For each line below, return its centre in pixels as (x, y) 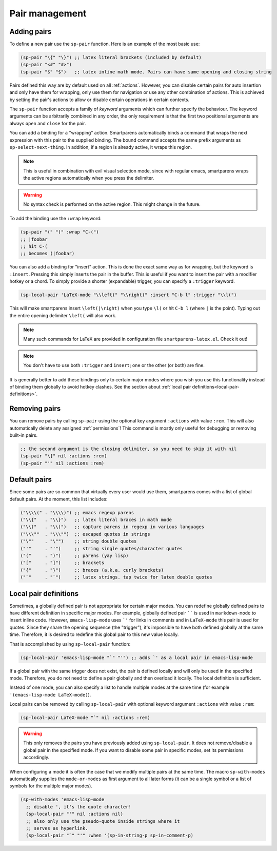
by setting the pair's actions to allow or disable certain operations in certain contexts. (100, 100)
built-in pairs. (24, 435)
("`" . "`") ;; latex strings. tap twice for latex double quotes (116, 577)
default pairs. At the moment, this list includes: (58, 499)
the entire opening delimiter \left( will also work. (63, 315)
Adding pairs (31, 32)
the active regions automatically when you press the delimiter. (89, 178)
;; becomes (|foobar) (47, 254)
